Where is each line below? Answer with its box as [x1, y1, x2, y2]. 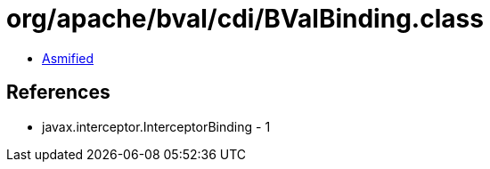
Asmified [42, 50, 94, 66]
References [6, 81, 110, 104]
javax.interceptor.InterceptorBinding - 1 [42, 118, 271, 134]
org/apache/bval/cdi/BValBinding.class [6, 4, 484, 34]
